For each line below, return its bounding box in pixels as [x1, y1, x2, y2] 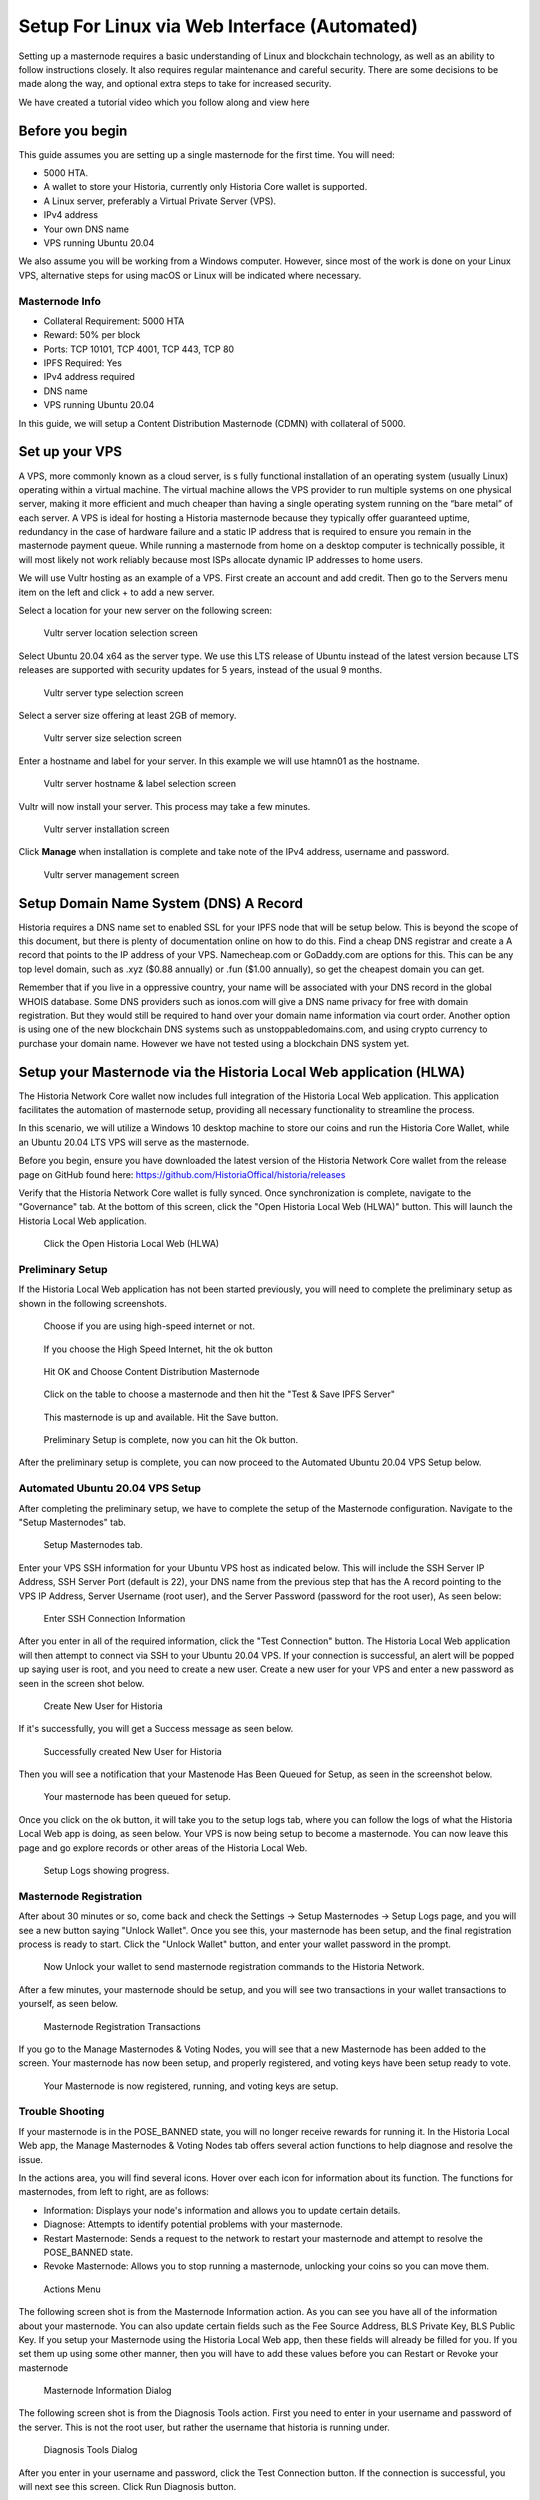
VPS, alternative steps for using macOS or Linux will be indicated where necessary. [18, 269, 362, 281]
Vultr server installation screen [43, 823, 170, 835]
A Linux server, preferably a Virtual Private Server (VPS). [43, 195, 277, 207]
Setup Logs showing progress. [43, 1865, 170, 1877]
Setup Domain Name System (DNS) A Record [18, 895, 304, 912]
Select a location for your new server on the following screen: [18, 605, 273, 617]
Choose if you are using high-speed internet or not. [43, 1320, 255, 1332]
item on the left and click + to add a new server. [18, 586, 215, 598]
